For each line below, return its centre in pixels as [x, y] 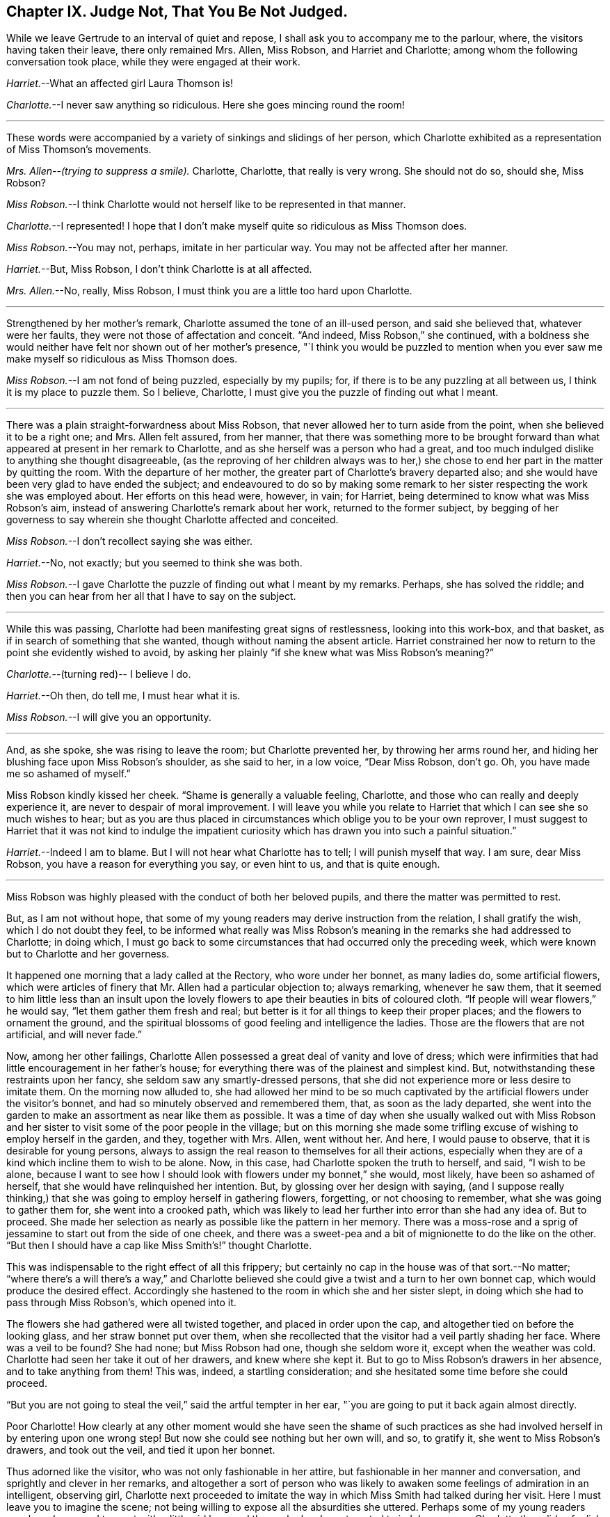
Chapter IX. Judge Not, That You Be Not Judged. [177, 11]
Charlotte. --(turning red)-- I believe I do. [99, 674]
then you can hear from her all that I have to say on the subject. [151, 596]
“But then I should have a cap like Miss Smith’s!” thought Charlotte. [159, 1246]
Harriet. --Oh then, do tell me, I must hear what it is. [123, 696]
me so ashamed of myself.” [69, 774]
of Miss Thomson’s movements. [79, 150]
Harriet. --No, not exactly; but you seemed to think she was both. [154, 563]
